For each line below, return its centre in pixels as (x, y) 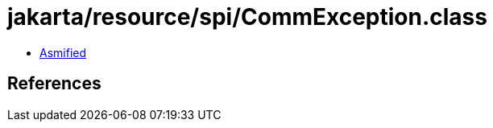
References (54, 84)
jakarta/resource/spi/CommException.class (247, 17)
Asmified (63, 52)
